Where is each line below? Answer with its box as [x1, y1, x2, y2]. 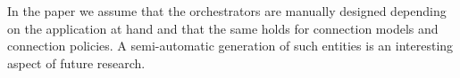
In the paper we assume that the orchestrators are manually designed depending [7, 2, 447, 19]
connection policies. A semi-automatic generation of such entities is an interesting [7, 36, 454, 55]
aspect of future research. [7, 53, 146, 72]
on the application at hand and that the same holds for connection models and [7, 19, 439, 37]
